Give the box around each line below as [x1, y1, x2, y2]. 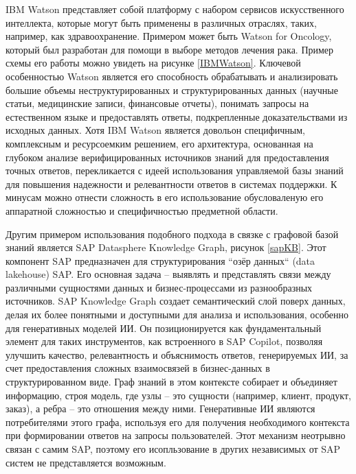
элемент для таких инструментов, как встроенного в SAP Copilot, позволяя [5, 334, 323, 348]
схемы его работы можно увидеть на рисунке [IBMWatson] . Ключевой [5, 56, 301, 70]
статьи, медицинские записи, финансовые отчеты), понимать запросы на [5, 96, 309, 110]
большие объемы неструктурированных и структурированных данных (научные [5, 82, 338, 97]
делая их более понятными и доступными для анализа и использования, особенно [5, 307, 348, 322]
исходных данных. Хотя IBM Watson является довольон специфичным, [5, 123, 305, 137]
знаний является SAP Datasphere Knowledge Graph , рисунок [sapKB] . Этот [5, 240, 326, 254]
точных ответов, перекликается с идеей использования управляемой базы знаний [5, 163, 344, 178]
